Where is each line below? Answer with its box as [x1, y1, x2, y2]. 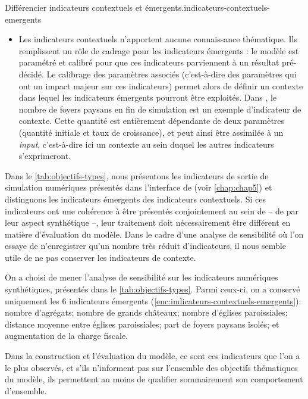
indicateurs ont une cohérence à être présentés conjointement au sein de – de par [5, 204, 298, 217]
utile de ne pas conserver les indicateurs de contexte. [5, 251, 196, 263]
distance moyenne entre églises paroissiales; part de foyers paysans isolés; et [5, 317, 279, 330]
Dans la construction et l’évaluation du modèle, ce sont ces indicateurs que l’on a [5, 350, 300, 362]
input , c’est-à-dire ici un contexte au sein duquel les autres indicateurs [18, 138, 274, 150]
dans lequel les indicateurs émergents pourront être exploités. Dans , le [18, 91, 277, 104]
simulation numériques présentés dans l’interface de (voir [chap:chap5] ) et [5, 181, 272, 194]
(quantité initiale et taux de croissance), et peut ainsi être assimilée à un [18, 126, 284, 138]
